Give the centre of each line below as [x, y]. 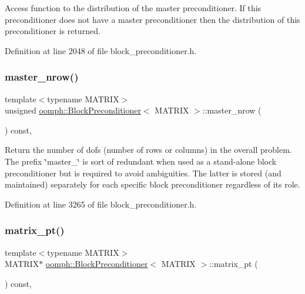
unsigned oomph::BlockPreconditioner [73, 110]
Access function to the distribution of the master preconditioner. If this [133, 8]
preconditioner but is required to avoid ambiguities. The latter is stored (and [143, 173]
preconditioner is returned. [53, 31]
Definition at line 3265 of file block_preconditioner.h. [101, 204]
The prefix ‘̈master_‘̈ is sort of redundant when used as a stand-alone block [141, 161]
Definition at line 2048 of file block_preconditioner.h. [101, 50]
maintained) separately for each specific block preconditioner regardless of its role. [152, 184]
